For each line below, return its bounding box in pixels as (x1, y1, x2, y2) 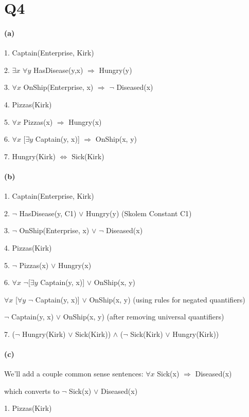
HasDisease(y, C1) (19, 207, 77, 218)
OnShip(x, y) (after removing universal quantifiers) (63, 311, 224, 322)
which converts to (4, 385, 60, 396)
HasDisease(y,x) (33, 64, 83, 75)
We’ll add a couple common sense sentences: (4, 368, 144, 379)
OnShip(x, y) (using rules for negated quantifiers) (89, 294, 245, 305)
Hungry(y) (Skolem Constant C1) (86, 207, 192, 218)
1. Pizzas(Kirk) (4, 403, 52, 413)
